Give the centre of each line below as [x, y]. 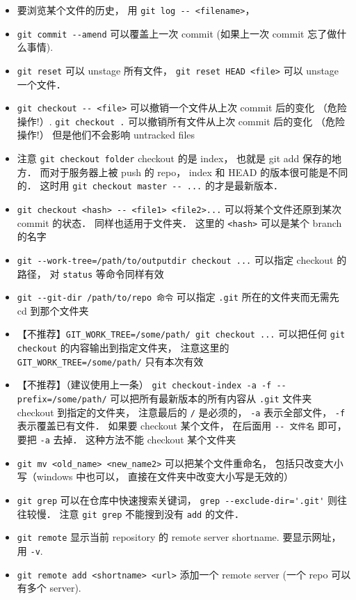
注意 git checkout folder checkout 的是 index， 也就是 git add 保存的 [174, 158]
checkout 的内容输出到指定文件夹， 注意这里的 [123, 348]
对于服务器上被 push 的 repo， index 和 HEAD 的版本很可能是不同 [199, 172]
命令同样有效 [135, 273]
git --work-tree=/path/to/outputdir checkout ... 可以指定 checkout [175, 259]
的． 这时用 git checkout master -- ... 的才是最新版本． [150, 185]
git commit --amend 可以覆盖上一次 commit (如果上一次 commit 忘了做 [177, 33]
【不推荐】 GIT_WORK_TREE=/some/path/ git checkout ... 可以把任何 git [181, 334]
